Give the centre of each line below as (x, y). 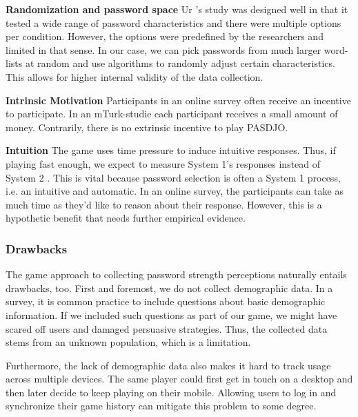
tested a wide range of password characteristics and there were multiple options (173, 22)
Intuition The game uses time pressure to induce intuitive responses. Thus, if (171, 150)
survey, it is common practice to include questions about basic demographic (166, 301)
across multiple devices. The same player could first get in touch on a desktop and (179, 379)
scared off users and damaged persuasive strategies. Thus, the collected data (167, 328)
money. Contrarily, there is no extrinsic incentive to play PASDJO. (147, 127)
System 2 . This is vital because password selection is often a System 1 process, (173, 177)
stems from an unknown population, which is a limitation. (128, 342)
